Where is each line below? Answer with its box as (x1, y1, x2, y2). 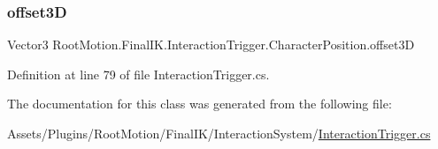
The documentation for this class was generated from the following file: (7, 94, 392, 113)
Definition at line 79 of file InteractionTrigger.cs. (7, 64, 270, 83)
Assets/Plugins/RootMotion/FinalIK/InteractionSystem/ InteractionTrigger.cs (7, 124, 431, 142)
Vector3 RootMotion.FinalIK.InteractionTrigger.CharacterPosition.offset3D (7, 35, 415, 54)
